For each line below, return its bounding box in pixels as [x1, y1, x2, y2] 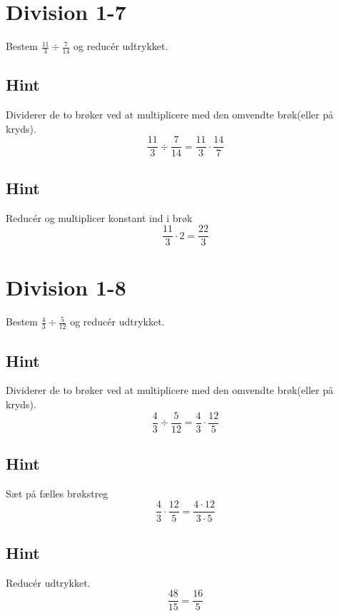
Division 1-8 [6, 273, 126, 302]
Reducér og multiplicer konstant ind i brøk [6, 210, 193, 225]
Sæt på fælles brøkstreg [6, 485, 108, 500]
